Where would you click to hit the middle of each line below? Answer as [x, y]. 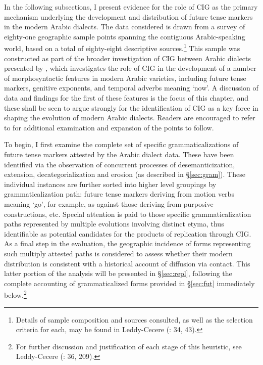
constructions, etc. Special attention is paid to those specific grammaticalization [128, 214]
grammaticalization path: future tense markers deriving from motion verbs [119, 194]
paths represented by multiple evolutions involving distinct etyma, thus [114, 224]
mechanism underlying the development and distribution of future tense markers [128, 16]
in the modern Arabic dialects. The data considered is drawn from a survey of [125, 27]
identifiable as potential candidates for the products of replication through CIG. [128, 233]
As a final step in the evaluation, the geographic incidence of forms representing [127, 243]
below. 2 [15, 294]
